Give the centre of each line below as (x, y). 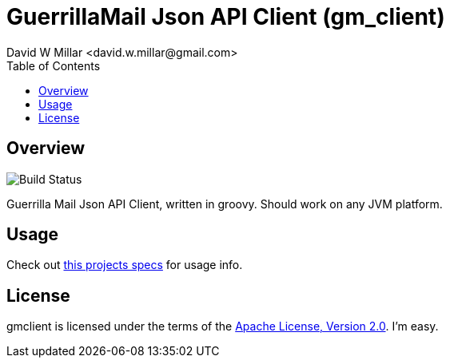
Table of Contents (54, 65)
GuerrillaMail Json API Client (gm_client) (226, 17)
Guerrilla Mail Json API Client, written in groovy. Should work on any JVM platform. (225, 204)
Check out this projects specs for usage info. (125, 265)
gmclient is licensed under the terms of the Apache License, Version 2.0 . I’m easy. (223, 326)
